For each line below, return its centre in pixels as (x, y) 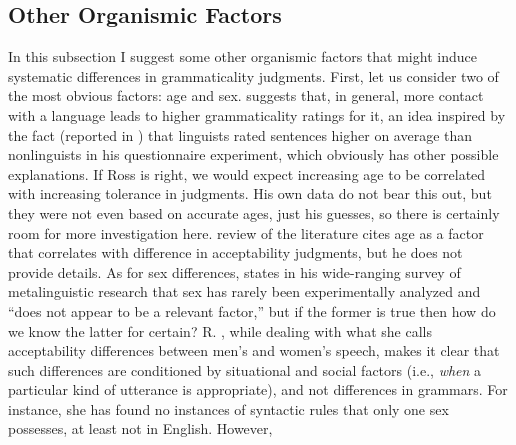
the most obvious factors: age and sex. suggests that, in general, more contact (246, 95)
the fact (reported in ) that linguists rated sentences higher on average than (240, 134)
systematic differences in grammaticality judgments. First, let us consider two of (253, 75)
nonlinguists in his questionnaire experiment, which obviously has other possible (253, 154)
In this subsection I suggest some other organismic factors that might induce (242, 56)
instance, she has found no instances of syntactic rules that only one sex (228, 408)
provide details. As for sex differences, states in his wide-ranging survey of (234, 271)
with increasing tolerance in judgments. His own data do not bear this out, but (250, 193)
